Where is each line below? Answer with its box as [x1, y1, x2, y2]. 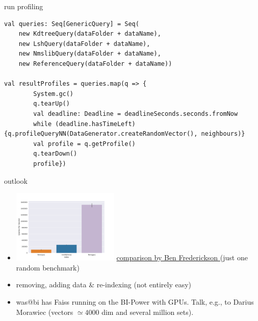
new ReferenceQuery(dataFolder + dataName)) [18, 60, 172, 67]
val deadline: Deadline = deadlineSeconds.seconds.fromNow [33, 110, 238, 117]
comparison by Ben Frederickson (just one [116, 252, 248, 263]
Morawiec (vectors [16, 306, 73, 317]
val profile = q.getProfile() [33, 140, 136, 147]
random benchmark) [16, 262, 80, 273]
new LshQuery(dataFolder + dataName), [18, 40, 150, 47]
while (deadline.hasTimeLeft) [33, 120, 136, 128]
